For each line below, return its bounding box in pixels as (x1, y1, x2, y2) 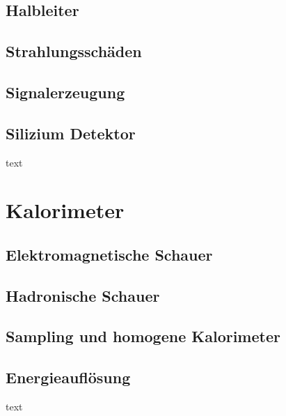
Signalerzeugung (6, 81, 125, 102)
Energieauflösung (6, 367, 131, 388)
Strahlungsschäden (6, 40, 142, 62)
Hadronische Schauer (6, 284, 160, 306)
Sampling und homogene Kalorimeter (6, 325, 280, 347)
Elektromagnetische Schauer (6, 243, 213, 265)
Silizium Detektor (6, 122, 136, 144)
